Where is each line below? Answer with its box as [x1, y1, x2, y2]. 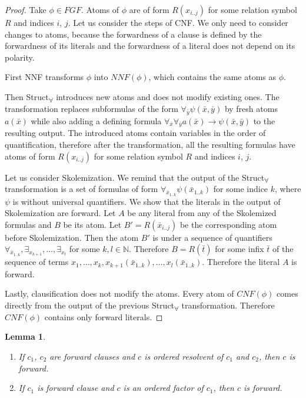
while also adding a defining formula [31, 114, 162, 127]
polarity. [5, 51, 35, 63]
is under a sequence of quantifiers [152, 231, 272, 243]
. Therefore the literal [202, 256, 280, 268]
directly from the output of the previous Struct [5, 298, 175, 311]
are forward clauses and [49, 350, 135, 362]
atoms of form [5, 150, 55, 162]
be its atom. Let [63, 218, 122, 230]
